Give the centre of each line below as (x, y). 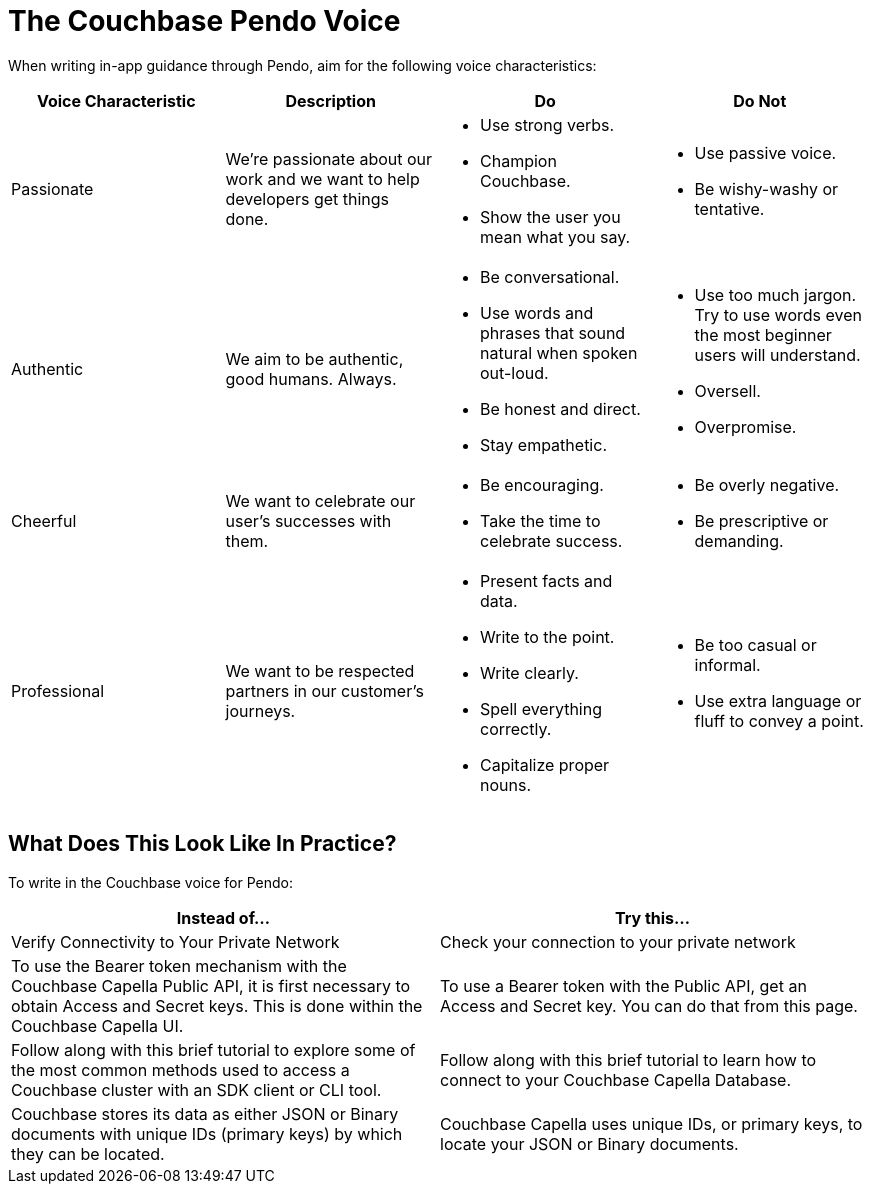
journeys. (260, 710)
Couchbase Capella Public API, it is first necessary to (211, 985)
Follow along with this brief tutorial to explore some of (213, 1049)
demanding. (739, 540)
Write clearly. (529, 672)
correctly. (516, 728)
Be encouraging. (542, 484)
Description (330, 100)
